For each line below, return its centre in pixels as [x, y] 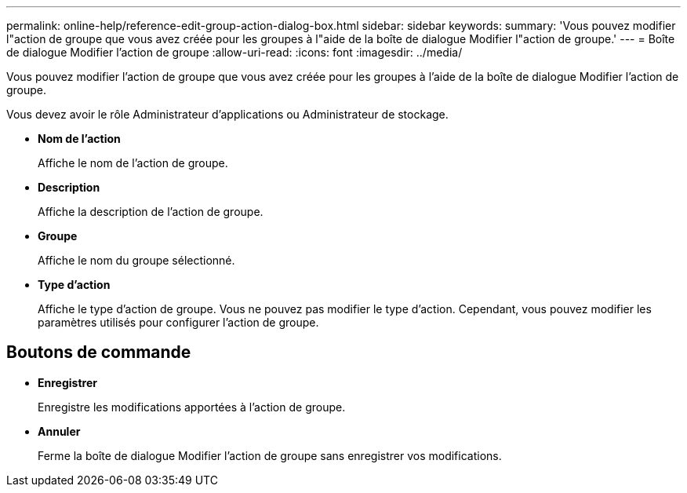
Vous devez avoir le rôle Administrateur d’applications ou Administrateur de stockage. [227, 114]
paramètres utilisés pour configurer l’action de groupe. [178, 322]
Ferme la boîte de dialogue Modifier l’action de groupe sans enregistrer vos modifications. [270, 455]
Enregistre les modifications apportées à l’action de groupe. [192, 407]
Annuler [59, 431]
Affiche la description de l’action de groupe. [151, 212]
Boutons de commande [99, 352]
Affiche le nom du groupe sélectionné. [136, 260]
